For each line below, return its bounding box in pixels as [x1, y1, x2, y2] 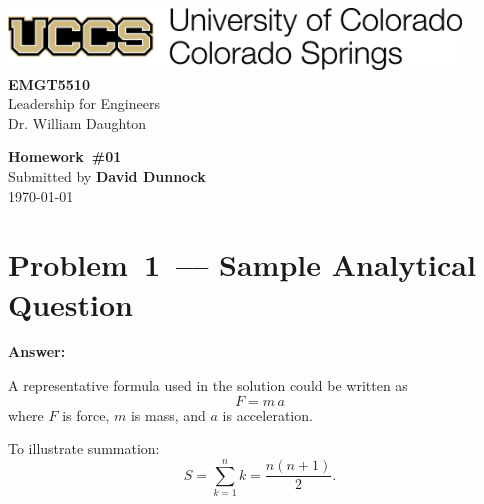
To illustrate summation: [8, 438, 160, 459]
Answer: [8, 341, 66, 362]
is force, [62, 404, 110, 425]
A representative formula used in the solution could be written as [8, 375, 408, 396]
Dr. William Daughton [8, 112, 147, 133]
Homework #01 [8, 146, 122, 167]
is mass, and [130, 404, 206, 425]
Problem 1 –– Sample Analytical [8, 244, 476, 285]
